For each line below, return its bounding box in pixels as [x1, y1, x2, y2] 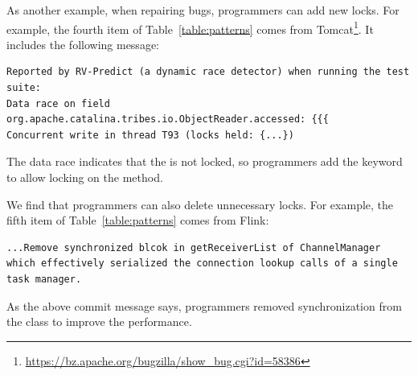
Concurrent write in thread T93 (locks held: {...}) [6, 129, 294, 141]
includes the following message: [6, 35, 159, 52]
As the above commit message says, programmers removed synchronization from [6, 297, 402, 314]
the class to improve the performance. [6, 313, 192, 330]
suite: [6, 82, 41, 94]
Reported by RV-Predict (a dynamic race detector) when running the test [6, 66, 410, 78]
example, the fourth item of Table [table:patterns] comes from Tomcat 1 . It [6, 18, 374, 37]
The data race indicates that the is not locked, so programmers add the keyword [6, 153, 403, 170]
